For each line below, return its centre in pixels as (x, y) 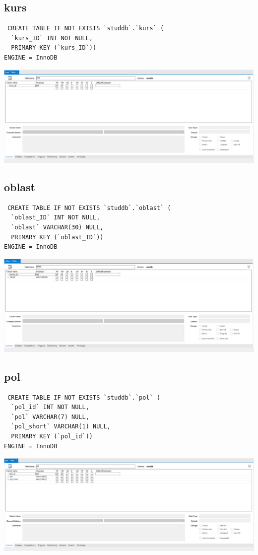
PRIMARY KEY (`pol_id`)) (52, 437)
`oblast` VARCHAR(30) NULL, (57, 228)
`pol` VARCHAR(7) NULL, (50, 417)
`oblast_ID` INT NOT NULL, (56, 218)
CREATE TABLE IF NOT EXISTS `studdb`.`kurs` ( (86, 29)
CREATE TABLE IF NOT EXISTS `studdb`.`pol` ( (84, 397)
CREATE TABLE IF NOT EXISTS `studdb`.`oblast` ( (89, 208)
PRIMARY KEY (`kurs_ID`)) (54, 48)
